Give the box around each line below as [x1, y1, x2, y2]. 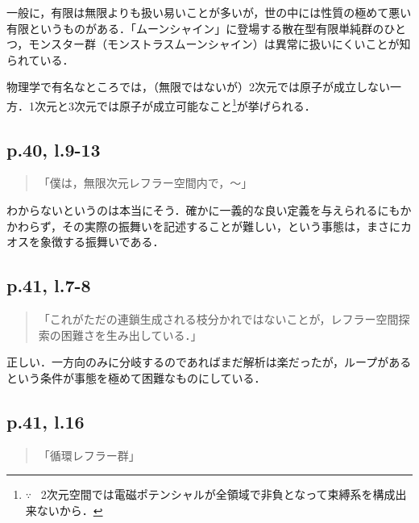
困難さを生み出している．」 [60, 326, 202, 343]
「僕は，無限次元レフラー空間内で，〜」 [38, 174, 253, 191]
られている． [6, 51, 74, 68]
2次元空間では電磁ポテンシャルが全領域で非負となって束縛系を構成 [40, 486, 396, 503]
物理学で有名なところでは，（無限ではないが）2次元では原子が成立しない [6, 78, 390, 95]
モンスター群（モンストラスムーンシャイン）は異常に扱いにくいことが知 [28, 36, 411, 52]
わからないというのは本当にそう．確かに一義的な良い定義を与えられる [6, 202, 378, 219]
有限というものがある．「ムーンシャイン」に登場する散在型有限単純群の [6, 19, 384, 36]
